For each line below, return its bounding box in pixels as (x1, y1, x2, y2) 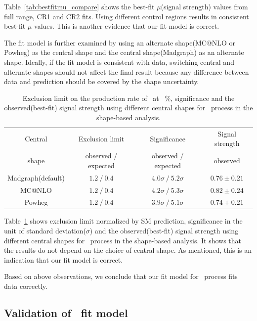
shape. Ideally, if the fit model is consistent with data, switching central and (4, 56, 234, 67)
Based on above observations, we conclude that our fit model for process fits (4, 271, 238, 281)
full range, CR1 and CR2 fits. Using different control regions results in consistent (4, 11, 249, 21)
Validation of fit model (4, 305, 128, 320)
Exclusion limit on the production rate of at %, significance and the (22, 92, 235, 103)
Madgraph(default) (7, 172, 65, 183)
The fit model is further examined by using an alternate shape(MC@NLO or (4, 37, 236, 47)
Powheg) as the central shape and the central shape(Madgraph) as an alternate (4, 47, 244, 57)
